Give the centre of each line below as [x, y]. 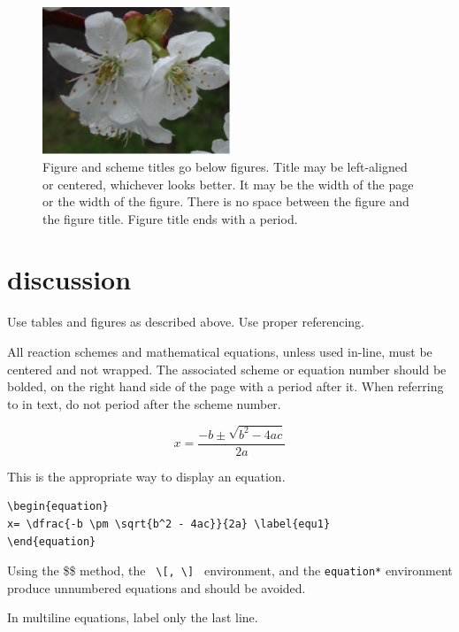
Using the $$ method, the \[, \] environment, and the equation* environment [230, 570]
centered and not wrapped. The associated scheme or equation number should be [227, 369]
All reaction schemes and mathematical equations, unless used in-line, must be [220, 351]
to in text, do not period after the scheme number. [144, 403]
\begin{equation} [58, 507]
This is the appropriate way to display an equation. [146, 476]
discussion [69, 279]
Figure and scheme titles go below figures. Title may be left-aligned [225, 166]
